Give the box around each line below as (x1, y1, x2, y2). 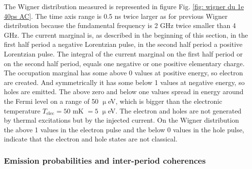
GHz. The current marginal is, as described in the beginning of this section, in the (4, 29, 248, 40)
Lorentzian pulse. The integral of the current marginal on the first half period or (4, 48, 243, 58)
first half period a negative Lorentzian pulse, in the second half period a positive (4, 39, 243, 49)
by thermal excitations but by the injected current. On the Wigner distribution (4, 115, 239, 125)
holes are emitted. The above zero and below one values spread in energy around (4, 86, 244, 97)
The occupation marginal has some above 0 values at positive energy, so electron (4, 68, 243, 78)
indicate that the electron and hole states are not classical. (4, 134, 178, 144)
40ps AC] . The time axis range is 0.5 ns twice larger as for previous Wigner (4, 11, 228, 21)
